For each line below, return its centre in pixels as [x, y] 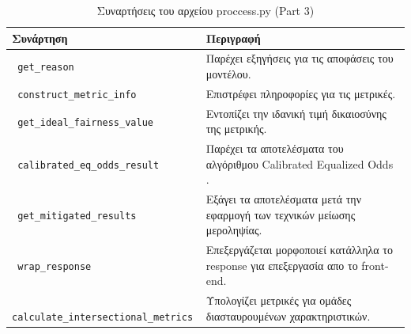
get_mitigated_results [77, 216]
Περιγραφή [233, 38]
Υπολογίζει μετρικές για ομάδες [279, 300]
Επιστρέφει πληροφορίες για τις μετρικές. [301, 93]
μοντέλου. [228, 74]
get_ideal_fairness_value [85, 122]
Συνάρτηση [40, 38]
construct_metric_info [77, 95]
